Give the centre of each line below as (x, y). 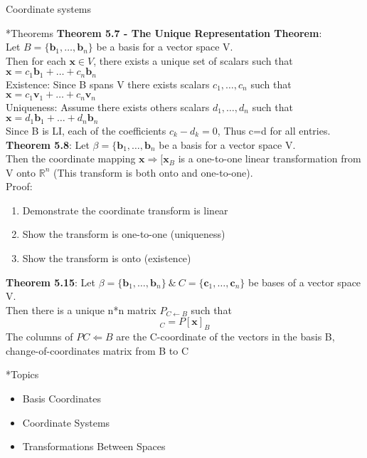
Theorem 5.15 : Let (50, 282)
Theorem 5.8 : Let (48, 144)
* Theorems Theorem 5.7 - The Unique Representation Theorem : (164, 32)
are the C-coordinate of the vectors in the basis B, (225, 337)
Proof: (19, 186)
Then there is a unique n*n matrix (81, 309)
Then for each (36, 60)
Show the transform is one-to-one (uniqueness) (124, 234)
